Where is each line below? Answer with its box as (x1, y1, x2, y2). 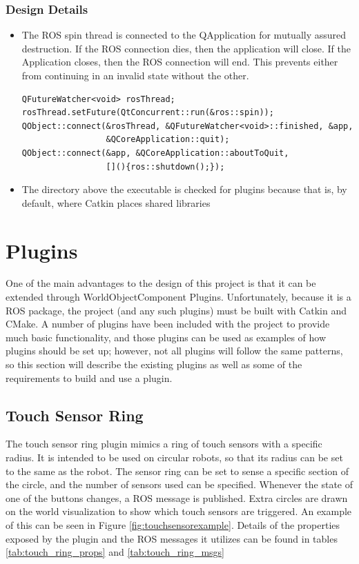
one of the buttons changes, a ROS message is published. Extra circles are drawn (6, 490, 348, 505)
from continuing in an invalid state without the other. (21, 68, 249, 82)
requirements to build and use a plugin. (6, 370, 173, 385)
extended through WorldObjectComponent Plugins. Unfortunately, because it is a (6, 290, 351, 304)
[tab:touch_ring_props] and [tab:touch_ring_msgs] (6, 545, 224, 559)
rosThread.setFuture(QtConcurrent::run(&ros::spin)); (21, 108, 274, 118)
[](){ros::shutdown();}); (106, 161, 225, 172)
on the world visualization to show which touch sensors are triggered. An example (6, 504, 352, 518)
